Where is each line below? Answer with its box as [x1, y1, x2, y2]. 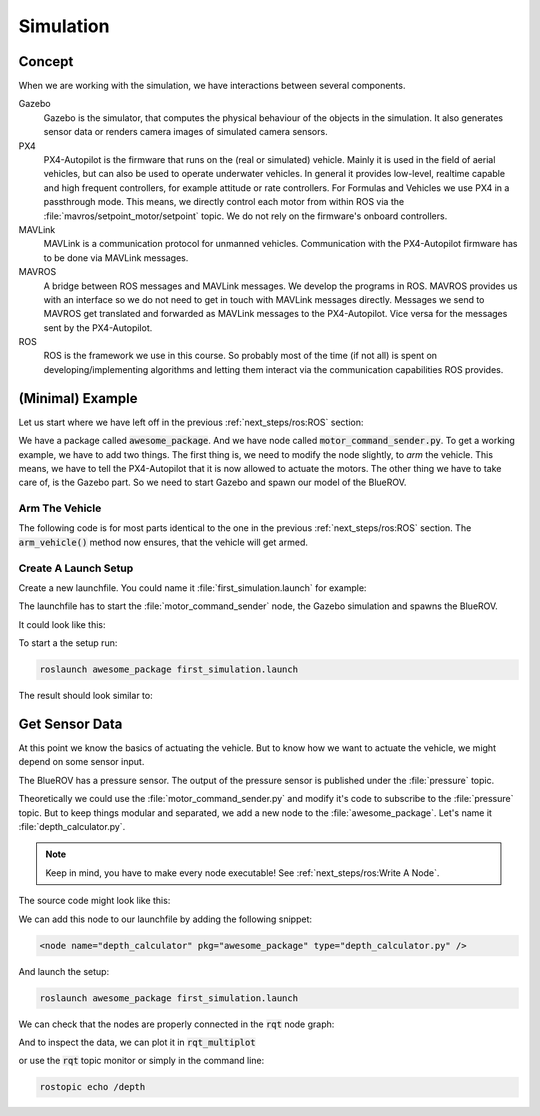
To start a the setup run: [18, 637, 118, 649]
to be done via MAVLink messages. [43, 251, 189, 264]
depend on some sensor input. [18, 756, 145, 768]
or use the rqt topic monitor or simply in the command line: [18, 1055, 265, 1067]
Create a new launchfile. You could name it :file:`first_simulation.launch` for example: [18, 582, 367, 594]
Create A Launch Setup [18, 561, 134, 575]
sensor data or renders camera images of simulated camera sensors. [43, 126, 329, 138]
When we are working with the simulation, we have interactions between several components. [18, 80, 406, 92]
